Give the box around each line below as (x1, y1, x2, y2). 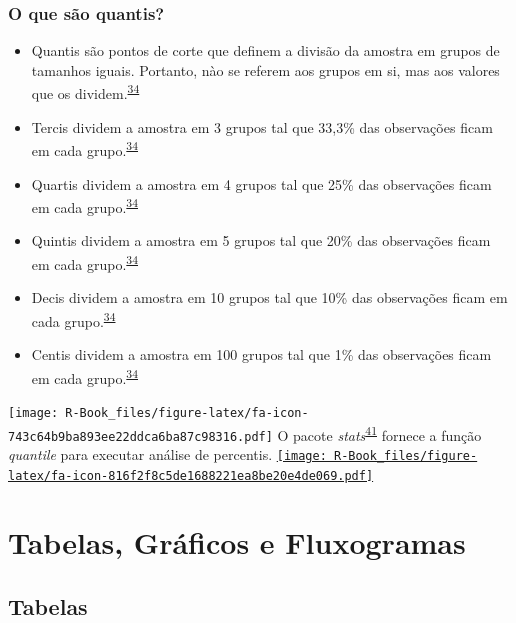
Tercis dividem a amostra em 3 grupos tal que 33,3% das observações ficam (31, 116, 493, 137)
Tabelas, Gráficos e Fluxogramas (8, 522, 466, 563)
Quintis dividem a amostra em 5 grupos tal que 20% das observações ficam (31, 230, 491, 251)
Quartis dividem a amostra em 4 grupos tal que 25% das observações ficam (31, 173, 492, 194)
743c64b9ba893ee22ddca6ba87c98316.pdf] (8, 429, 273, 444)
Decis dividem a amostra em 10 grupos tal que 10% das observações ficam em (31, 287, 508, 308)
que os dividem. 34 (31, 80, 140, 104)
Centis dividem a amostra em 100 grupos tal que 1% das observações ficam (31, 344, 492, 365)
